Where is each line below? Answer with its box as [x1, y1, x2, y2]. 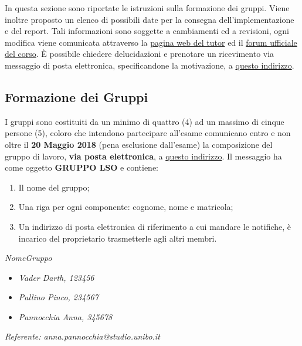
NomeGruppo [5, 252, 52, 264]
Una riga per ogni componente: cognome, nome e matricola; [18, 201, 233, 213]
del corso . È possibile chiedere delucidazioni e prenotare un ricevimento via [5, 48, 274, 60]
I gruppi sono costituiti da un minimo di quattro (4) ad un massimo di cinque [5, 115, 284, 127]
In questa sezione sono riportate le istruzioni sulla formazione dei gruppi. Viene [5, 2, 290, 13]
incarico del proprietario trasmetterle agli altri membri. [18, 232, 217, 244]
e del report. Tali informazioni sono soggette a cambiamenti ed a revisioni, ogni [5, 25, 289, 37]
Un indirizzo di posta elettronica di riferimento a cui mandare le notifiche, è [18, 220, 291, 232]
